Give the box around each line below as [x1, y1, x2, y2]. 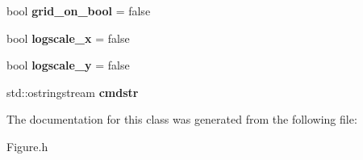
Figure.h [6, 137, 48, 154]
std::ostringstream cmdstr [6, 83, 139, 100]
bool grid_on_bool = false [6, 2, 151, 19]
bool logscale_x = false [6, 29, 130, 46]
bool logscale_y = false [6, 57, 130, 74]
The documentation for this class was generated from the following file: [6, 111, 357, 128]
